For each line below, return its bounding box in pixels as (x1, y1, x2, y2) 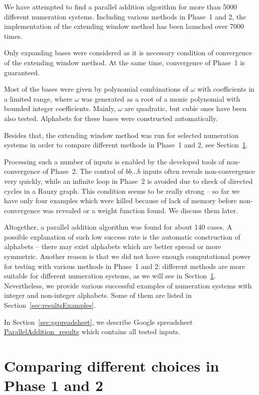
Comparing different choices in (4, 356, 219, 376)
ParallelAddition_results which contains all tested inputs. (4, 326, 181, 337)
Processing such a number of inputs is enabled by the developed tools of (4, 156, 225, 166)
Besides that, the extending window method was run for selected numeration (4, 130, 239, 140)
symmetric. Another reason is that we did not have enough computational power (4, 251, 251, 262)
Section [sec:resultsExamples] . (4, 300, 96, 310)
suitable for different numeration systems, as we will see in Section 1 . (4, 270, 216, 281)
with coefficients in (197, 84, 255, 94)
